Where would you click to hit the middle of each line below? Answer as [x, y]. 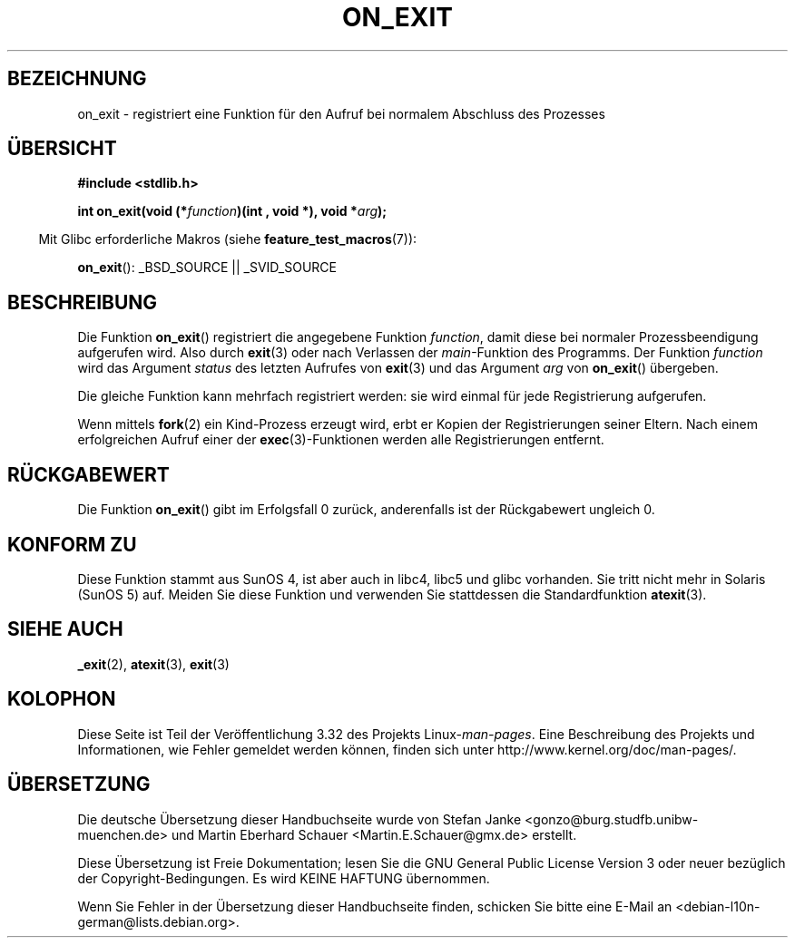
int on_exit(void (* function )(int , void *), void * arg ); [232, 211]
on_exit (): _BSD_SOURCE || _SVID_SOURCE [207, 268]
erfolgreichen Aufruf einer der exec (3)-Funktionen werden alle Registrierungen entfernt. [341, 440]
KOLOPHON [62, 699]
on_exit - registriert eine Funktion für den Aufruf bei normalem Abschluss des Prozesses [341, 113]
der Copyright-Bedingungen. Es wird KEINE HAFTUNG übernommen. [284, 878]
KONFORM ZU [72, 544]
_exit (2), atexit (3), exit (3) [153, 664]
